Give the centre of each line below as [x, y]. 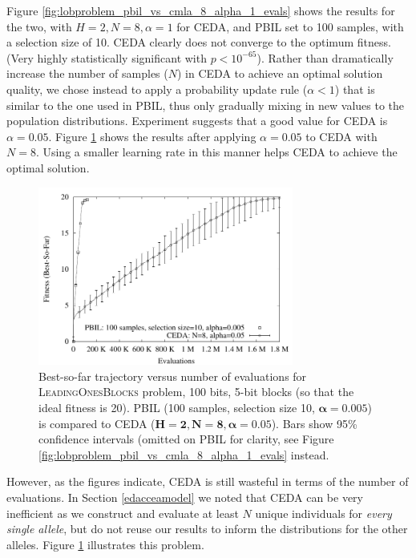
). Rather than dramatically [325, 57]
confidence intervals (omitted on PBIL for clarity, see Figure [186, 439]
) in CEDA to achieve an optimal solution [280, 73]
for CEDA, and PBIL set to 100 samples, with [290, 26]
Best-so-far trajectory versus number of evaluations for [173, 376]
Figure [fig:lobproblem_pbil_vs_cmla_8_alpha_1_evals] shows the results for [201, 10]
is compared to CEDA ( [97, 423]
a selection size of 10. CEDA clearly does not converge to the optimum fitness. [199, 42]
